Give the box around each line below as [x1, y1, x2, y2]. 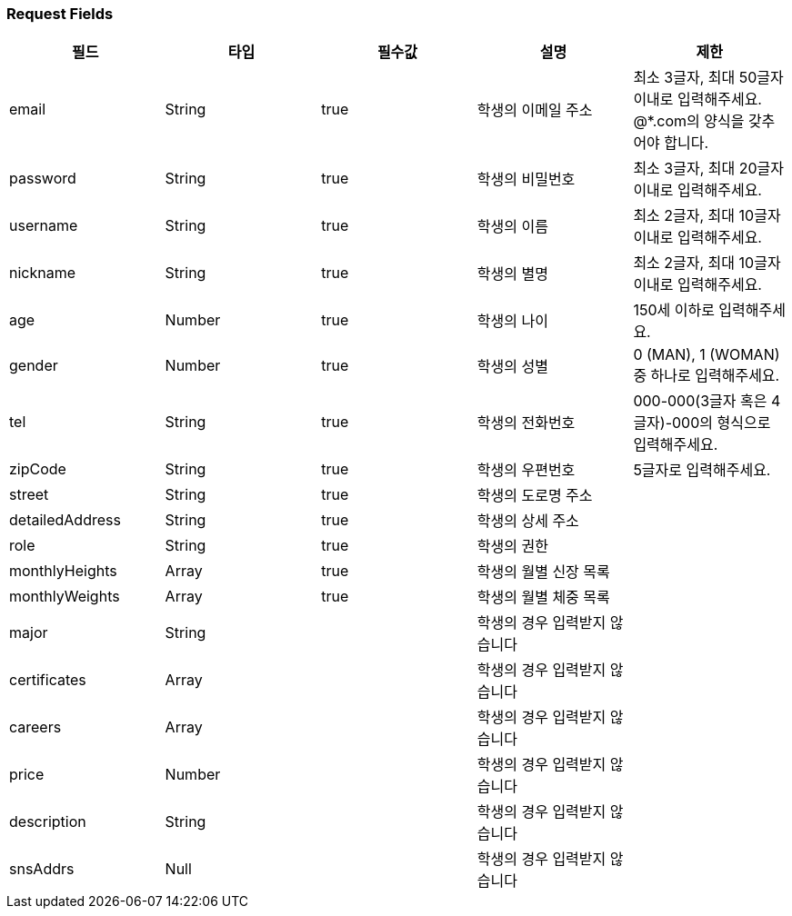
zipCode [9, 460, 66, 479]
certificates [9, 671, 86, 690]
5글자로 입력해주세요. [633, 461, 771, 480]
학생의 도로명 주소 [476, 486, 593, 505]
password [9, 169, 76, 188]
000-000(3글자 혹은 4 [633, 392, 781, 411]
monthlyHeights [9, 562, 117, 581]
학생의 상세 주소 [476, 512, 579, 531]
